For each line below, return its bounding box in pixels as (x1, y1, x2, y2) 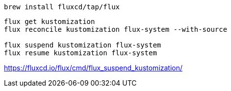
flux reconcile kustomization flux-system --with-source (4, 25, 228, 33)
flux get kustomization (4, 18, 95, 25)
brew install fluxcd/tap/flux (4, 3, 120, 11)
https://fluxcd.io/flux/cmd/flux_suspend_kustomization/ (4, 64, 183, 72)
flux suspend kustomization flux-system (4, 41, 161, 49)
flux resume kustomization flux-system (4, 49, 157, 57)
